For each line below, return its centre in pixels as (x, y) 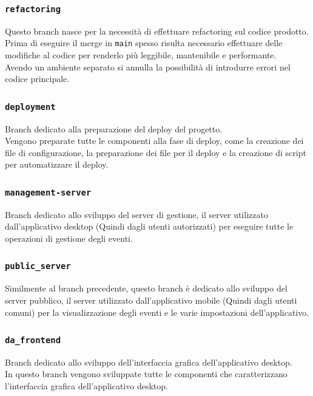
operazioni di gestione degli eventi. (69, 238)
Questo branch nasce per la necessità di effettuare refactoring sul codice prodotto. (157, 31)
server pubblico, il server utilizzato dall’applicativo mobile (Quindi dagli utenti (151, 300)
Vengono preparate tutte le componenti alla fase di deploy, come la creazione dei (154, 141)
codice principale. (37, 79)
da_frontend (33, 340)
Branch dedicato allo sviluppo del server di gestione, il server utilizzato (136, 214)
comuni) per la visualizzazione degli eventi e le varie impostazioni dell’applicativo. (157, 312)
